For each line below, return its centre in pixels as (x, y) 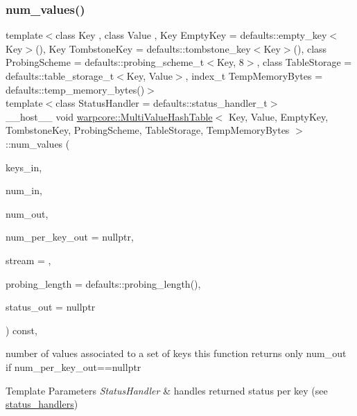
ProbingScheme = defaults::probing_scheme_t (105, 62)
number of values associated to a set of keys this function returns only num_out (176, 353)
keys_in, (24, 167)
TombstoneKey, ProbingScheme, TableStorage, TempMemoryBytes (148, 130)
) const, (21, 330)
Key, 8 (230, 62)
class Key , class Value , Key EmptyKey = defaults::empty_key (191, 35)
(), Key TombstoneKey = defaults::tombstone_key (143, 48)
